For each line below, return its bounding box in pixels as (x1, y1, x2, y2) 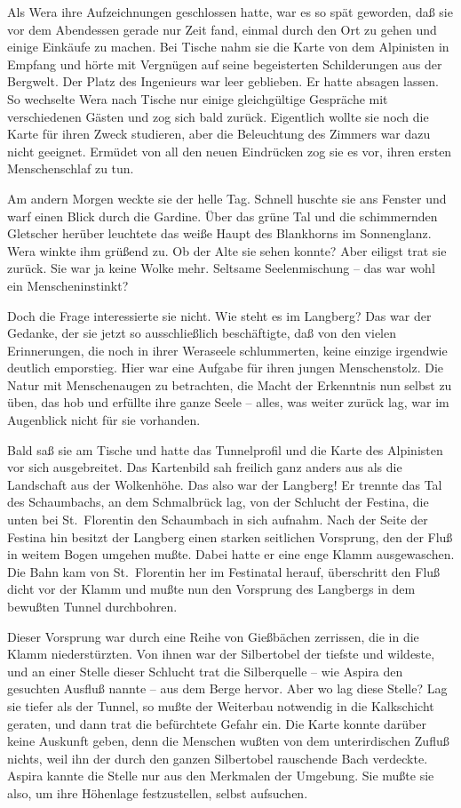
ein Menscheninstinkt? (7, 276, 129, 294)
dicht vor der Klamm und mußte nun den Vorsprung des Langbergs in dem (7, 580, 416, 598)
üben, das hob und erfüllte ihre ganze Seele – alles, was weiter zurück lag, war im (7, 393, 449, 412)
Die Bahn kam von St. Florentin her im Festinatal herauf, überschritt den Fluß (7, 562, 441, 580)
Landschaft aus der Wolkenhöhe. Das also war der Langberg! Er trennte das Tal (7, 475, 442, 493)
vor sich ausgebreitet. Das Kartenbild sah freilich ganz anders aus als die (7, 458, 402, 476)
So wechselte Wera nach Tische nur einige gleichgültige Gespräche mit (7, 89, 388, 108)
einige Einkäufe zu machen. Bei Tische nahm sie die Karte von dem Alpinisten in (7, 37, 449, 56)
